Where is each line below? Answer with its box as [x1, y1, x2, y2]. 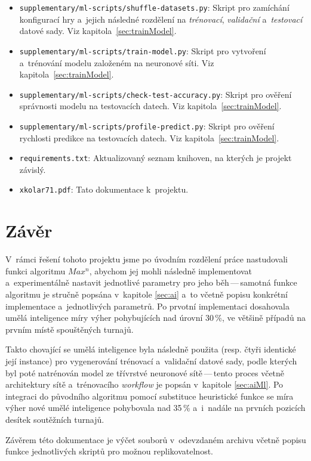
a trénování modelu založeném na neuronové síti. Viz [19, 56, 214, 69]
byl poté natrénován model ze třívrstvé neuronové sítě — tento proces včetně [5, 366, 285, 379]
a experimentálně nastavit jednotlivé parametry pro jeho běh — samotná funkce [5, 276, 297, 289]
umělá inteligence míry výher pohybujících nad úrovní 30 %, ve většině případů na [5, 311, 306, 324]
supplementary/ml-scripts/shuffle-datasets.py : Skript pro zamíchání [19, 1, 290, 13]
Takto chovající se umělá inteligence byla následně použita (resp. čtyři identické [5, 343, 296, 355]
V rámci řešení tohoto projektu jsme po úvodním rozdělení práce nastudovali [5, 253, 288, 265]
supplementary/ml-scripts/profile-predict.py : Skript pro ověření [19, 119, 275, 132]
